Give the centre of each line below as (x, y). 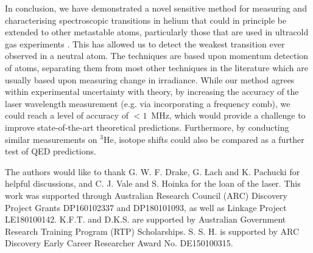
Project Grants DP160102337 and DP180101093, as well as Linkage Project (146, 207)
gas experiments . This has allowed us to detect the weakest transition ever (145, 43)
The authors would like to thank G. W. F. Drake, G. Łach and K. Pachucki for (153, 171)
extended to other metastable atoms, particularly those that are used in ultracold (157, 32)
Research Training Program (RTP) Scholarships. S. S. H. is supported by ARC (152, 231)
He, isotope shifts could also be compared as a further (204, 139)
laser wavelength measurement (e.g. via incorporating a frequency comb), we (148, 103)
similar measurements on (51, 139)
